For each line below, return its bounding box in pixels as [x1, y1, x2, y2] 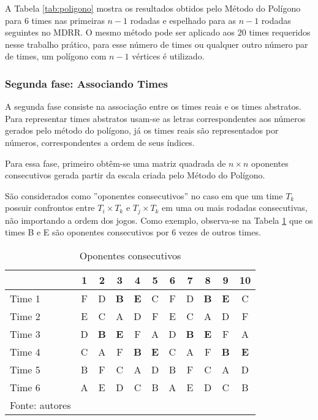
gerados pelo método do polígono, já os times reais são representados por [5, 124, 279, 137]
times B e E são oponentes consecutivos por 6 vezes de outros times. [5, 226, 261, 239]
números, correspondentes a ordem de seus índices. [5, 136, 195, 148]
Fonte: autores [10, 397, 71, 412]
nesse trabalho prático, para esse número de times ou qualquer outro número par [5, 37, 308, 50]
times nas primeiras [31, 13, 105, 26]
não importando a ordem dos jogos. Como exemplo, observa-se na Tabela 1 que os [5, 213, 313, 226]
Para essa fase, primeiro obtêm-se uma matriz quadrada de [5, 156, 226, 169]
